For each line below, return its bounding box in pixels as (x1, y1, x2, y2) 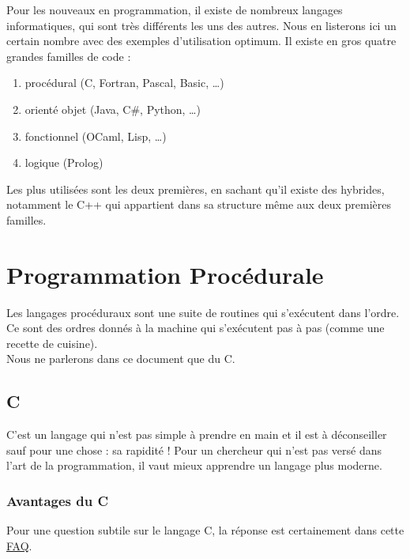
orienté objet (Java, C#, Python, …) (24, 100, 201, 117)
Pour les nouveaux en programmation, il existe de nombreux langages (6, 2, 343, 17)
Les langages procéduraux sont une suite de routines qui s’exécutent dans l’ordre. (6, 304, 400, 320)
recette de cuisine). (6, 334, 98, 351)
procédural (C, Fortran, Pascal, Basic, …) (24, 74, 224, 91)
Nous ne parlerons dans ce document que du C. (6, 350, 235, 367)
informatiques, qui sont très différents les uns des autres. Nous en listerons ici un (6, 17, 397, 33)
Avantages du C (6, 490, 109, 510)
